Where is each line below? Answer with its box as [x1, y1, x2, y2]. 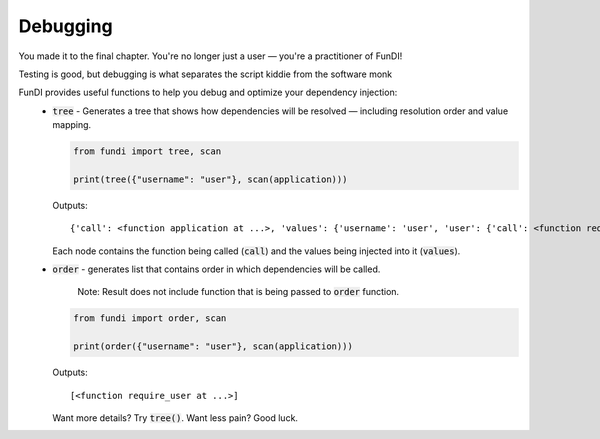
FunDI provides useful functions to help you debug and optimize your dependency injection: [18, 86, 398, 99]
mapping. [52, 119, 92, 131]
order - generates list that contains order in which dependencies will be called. [52, 263, 381, 275]
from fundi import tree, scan [73, 146, 222, 157]
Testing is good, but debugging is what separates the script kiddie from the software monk [18, 68, 393, 80]
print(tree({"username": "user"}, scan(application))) [73, 173, 348, 185]
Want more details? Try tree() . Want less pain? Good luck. [52, 411, 299, 424]
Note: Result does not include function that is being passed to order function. [77, 286, 400, 298]
